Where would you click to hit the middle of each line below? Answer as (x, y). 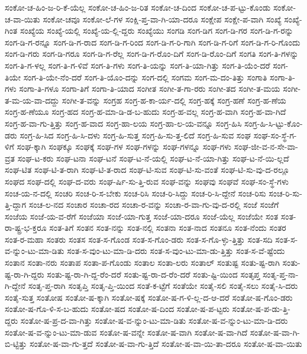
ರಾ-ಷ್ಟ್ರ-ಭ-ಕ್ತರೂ (26, 228)
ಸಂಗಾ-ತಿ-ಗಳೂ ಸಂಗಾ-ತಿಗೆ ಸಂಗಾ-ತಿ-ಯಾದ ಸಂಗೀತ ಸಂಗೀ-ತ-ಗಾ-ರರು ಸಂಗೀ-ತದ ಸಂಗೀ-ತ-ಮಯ (150, 89)
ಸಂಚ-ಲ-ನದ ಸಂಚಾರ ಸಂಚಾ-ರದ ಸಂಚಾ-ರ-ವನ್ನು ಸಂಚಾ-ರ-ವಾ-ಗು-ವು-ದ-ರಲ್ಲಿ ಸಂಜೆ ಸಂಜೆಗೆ (154, 205)
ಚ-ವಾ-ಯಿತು (22, 19)
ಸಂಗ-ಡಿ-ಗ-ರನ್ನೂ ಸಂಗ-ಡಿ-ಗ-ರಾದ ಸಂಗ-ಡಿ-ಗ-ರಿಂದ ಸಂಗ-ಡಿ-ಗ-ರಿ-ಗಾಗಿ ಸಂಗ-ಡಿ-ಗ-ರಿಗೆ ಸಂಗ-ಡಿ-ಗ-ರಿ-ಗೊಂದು (153, 42)
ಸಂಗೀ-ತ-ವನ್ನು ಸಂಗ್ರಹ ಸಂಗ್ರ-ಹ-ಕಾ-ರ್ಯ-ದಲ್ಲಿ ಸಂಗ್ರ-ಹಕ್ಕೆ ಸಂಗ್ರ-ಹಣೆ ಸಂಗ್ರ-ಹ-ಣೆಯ (174, 100)
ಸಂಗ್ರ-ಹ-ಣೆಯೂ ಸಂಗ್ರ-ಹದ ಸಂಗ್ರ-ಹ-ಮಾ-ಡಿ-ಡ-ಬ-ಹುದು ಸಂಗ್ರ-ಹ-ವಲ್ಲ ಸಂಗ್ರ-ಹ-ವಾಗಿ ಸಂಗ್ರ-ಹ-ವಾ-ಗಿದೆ (146, 112)
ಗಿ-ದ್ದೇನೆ (15, 286)
